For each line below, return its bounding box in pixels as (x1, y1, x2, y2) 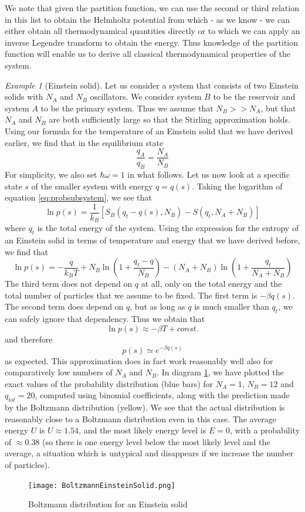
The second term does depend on (5, 300, 124, 313)
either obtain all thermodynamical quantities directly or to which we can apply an (5, 25, 300, 37)
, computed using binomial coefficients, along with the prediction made (35, 389, 290, 401)
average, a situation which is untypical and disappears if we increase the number (5, 447, 294, 459)
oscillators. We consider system (90, 90, 202, 103)
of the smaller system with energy (31, 179, 153, 192)
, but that (260, 101, 296, 114)
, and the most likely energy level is (79, 424, 206, 436)
